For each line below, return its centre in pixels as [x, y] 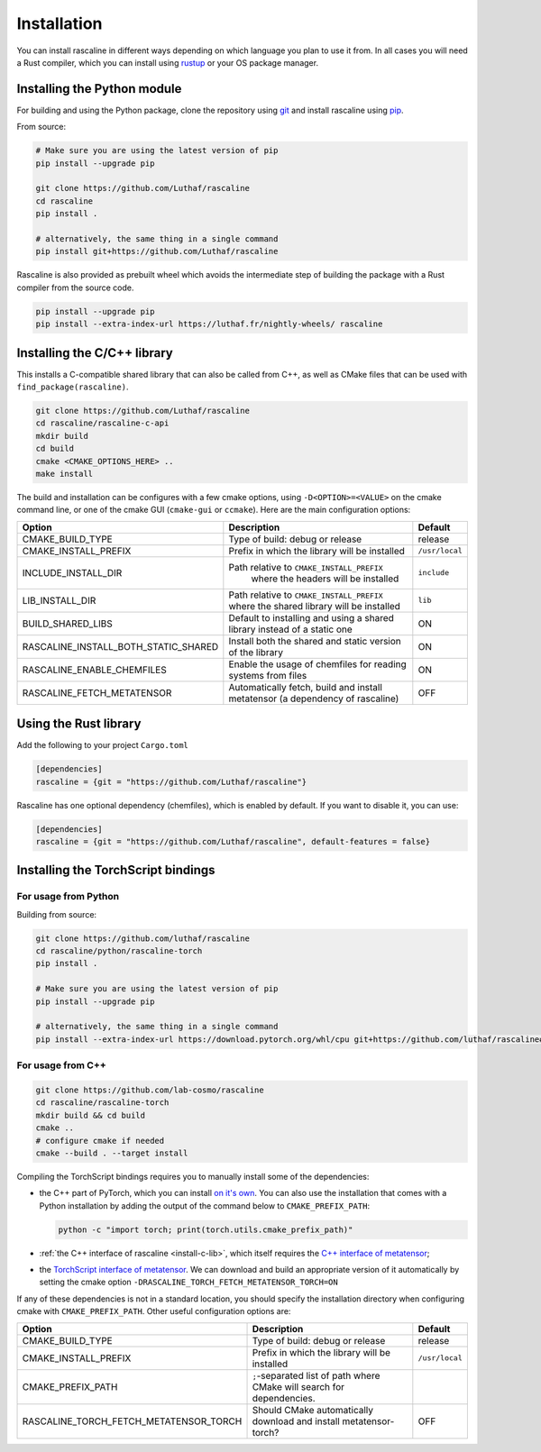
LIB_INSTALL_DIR [59, 600]
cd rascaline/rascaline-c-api [102, 423]
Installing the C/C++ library [95, 353]
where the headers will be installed [325, 579]
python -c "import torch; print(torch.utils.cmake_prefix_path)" [206, 1229]
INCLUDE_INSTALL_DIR [72, 572]
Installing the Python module [99, 89]
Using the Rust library [79, 724]
